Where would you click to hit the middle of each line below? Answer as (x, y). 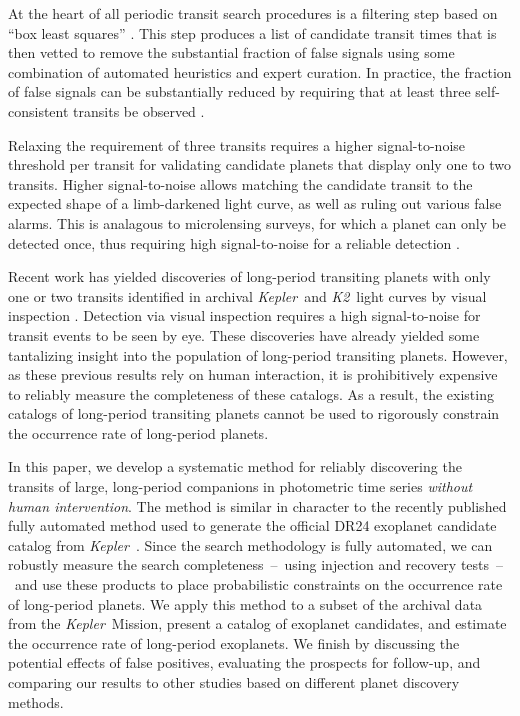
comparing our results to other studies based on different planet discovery (234, 682)
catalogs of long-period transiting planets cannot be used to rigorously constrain (254, 413)
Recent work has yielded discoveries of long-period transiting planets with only (249, 276)
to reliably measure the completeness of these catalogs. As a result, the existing (251, 393)
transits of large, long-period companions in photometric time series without (240, 486)
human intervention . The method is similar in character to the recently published (257, 505)
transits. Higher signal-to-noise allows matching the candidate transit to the (240, 183)
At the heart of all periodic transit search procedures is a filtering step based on (253, 13)
